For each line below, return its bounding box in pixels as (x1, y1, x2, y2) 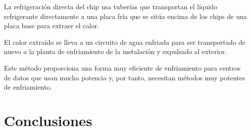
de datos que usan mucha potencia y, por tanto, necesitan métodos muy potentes (4, 72, 245, 82)
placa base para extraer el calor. (4, 20, 99, 31)
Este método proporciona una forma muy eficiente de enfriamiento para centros (4, 62, 241, 73)
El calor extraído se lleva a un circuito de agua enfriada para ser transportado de (4, 37, 246, 47)
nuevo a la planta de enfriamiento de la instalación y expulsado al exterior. (4, 46, 227, 56)
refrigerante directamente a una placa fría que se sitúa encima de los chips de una (4, 11, 247, 21)
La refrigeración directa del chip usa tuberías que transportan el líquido (4, 1, 217, 11)
